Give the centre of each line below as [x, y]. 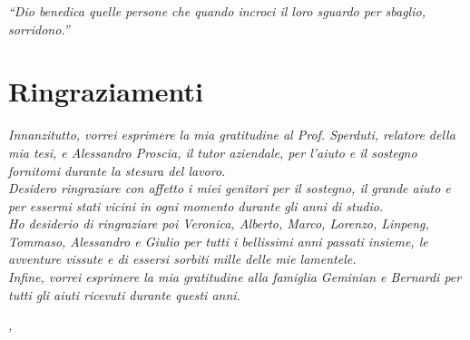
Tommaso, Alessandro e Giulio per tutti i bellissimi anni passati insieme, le [218, 241]
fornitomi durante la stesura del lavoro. [117, 170]
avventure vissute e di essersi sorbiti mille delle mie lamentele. [182, 259]
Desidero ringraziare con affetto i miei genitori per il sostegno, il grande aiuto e [230, 188]
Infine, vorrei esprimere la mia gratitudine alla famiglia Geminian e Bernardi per [235, 277]
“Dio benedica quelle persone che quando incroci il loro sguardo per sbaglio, [217, 11]
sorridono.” [39, 29]
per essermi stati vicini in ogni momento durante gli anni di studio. [196, 205]
